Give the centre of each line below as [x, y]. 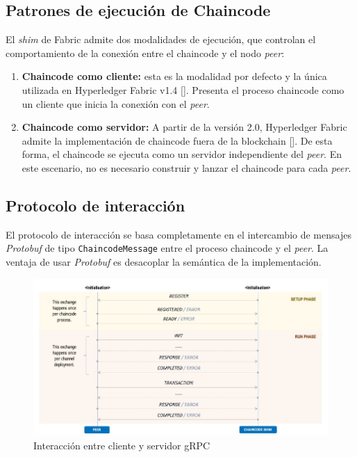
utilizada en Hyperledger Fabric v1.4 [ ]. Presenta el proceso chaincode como [183, 89]
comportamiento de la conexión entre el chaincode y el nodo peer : [145, 53]
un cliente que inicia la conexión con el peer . [116, 103]
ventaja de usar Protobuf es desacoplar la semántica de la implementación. [164, 262]
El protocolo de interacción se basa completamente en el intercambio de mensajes [178, 234]
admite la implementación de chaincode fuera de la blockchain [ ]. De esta [177, 140]
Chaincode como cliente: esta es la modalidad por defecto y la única [174, 76]
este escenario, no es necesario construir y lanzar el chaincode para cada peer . [186, 167]
